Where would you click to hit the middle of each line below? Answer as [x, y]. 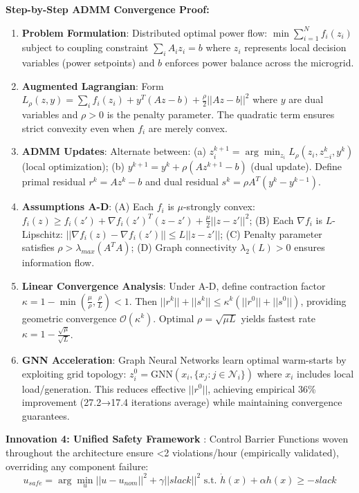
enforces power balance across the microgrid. [259, 63]
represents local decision [295, 47]
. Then [143, 300]
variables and [50, 114]
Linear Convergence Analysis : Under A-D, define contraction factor [174, 285]
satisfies [38, 247]
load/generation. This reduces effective [104, 388]
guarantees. [46, 415]
